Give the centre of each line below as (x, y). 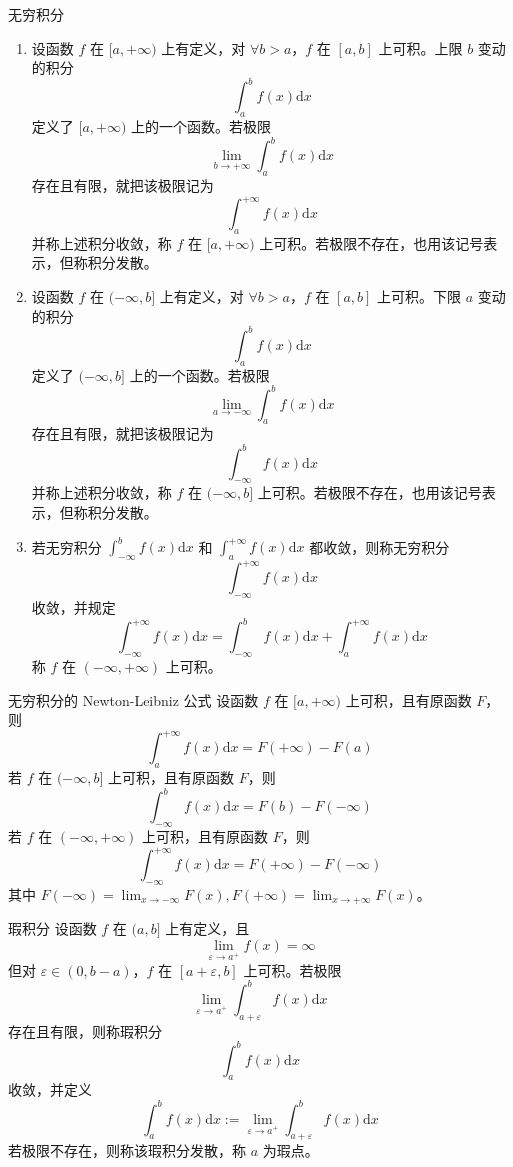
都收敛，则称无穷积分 (379, 546)
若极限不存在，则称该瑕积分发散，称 (127, 1150)
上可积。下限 (419, 296)
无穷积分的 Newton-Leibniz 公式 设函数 (133, 699)
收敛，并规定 (73, 607)
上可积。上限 (420, 47)
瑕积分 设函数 (52, 928)
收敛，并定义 (50, 1089)
